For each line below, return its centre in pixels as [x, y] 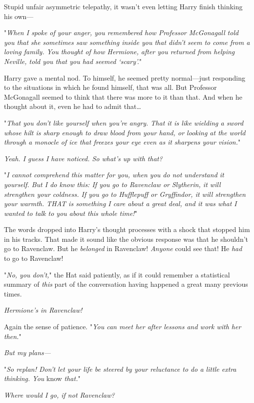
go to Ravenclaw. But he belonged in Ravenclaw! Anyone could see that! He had [123, 248]
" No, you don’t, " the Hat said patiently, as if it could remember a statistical [117, 274]
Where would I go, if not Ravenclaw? [59, 395]
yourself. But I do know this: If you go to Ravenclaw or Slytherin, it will [112, 184]
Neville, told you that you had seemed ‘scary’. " [73, 61]
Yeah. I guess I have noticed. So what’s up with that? [83, 158]
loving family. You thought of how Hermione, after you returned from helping [119, 52]
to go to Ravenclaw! [34, 258]
